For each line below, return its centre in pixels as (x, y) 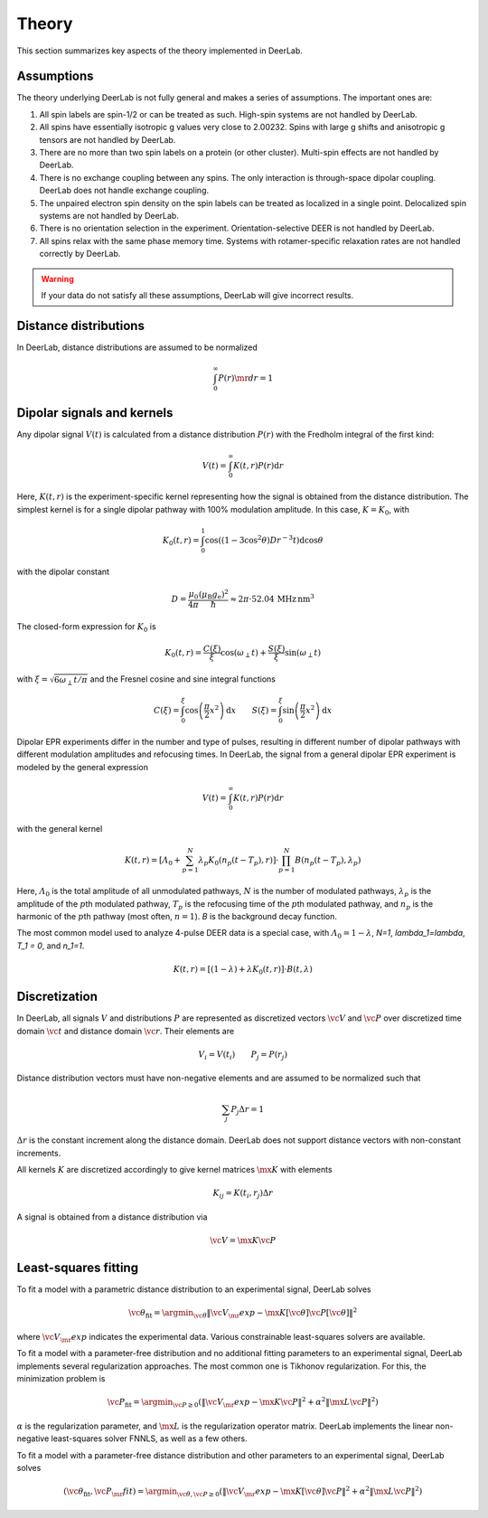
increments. (39, 1153)
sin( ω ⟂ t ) (303, 654)
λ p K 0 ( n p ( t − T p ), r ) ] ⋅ (239, 861)
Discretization (57, 997)
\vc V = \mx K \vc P (243, 1240)
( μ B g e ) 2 (214, 594)
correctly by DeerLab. (80, 254)
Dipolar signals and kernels (95, 413)
